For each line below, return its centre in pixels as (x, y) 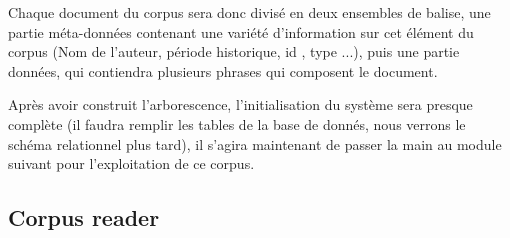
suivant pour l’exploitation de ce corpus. (131, 163)
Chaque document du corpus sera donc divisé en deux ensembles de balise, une (249, 12)
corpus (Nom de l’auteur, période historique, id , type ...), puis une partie (234, 51)
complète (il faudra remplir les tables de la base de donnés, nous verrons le (237, 123)
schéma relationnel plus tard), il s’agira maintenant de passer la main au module (255, 143)
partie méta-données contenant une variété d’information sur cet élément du (241, 31)
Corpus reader (84, 217)
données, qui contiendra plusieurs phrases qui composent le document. (223, 70)
